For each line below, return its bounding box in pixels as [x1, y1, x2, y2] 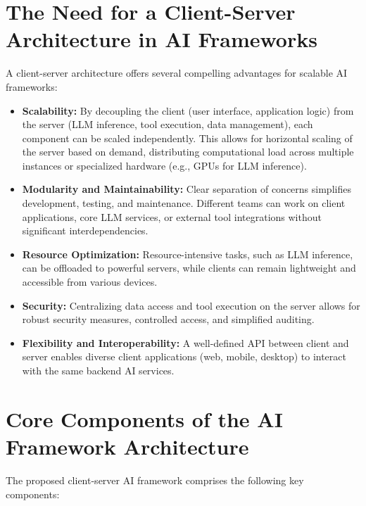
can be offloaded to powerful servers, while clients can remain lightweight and [22, 260, 356, 275]
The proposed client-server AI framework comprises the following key [6, 472, 304, 487]
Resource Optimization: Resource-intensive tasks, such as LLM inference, [22, 246, 353, 261]
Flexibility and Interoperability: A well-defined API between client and [22, 335, 349, 350]
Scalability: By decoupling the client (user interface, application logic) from [22, 103, 354, 118]
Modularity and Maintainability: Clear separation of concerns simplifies [22, 182, 351, 196]
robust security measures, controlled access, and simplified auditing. [22, 312, 315, 327]
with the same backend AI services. [22, 363, 175, 377]
